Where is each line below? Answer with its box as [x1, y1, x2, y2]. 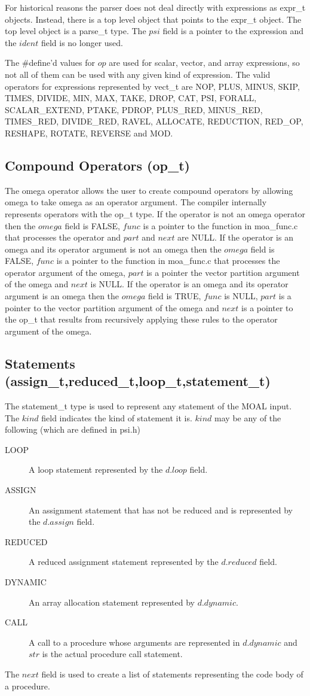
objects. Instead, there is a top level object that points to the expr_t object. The [5, 13, 302, 25]
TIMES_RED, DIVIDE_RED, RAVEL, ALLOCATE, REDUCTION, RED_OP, [5, 115, 303, 127]
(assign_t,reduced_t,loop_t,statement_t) [5, 372, 271, 390]
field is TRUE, [148, 290, 201, 302]
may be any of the [214, 411, 281, 424]
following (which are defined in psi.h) [5, 423, 140, 436]
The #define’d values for [5, 56, 96, 69]
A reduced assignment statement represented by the [29, 555, 219, 568]
